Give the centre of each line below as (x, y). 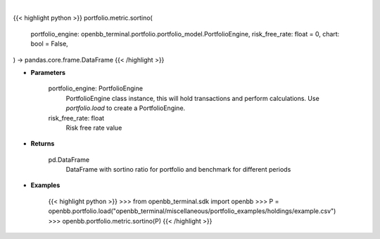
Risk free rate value (94, 128)
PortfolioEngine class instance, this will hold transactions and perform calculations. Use (192, 98)
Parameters (48, 72)
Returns (43, 144)
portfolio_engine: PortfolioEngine (96, 88)
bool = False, (49, 44)
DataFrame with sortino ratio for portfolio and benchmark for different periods (178, 170)
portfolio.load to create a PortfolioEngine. (126, 108)
